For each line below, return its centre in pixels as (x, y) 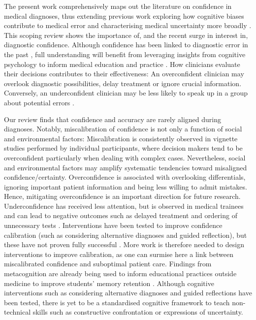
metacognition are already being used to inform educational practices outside (120, 273)
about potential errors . (39, 102)
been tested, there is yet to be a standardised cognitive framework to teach (117, 302)
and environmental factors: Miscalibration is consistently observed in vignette (121, 138)
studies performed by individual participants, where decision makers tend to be (123, 148)
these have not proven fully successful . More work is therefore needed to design (124, 244)
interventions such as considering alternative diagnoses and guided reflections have (128, 293)
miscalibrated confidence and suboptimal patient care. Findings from (108, 264)
